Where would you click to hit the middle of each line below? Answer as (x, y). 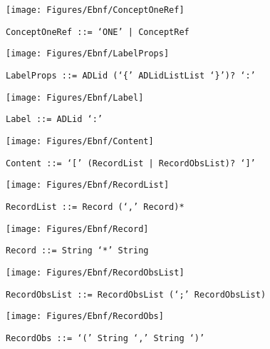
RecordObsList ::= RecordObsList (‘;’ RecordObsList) (136, 294)
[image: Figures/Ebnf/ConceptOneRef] (95, 10)
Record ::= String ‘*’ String (77, 251)
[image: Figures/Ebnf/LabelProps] (88, 54)
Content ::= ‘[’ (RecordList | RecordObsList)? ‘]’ (131, 163)
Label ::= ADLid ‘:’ (54, 120)
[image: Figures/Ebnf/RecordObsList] (95, 272)
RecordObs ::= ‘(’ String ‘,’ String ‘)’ (105, 338)
